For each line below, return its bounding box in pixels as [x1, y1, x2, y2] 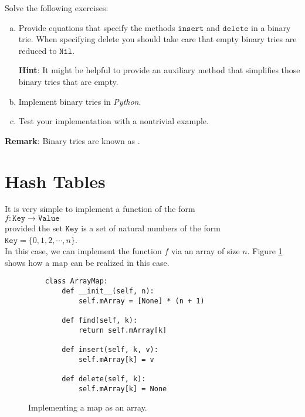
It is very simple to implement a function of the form [5, 203, 195, 215]
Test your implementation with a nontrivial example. [18, 115, 209, 127]
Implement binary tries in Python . [18, 95, 141, 107]
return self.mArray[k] [78, 326, 167, 334]
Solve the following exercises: [5, 2, 109, 13]
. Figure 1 [247, 245, 283, 257]
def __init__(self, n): [62, 287, 154, 296]
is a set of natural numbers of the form [81, 222, 221, 234]
